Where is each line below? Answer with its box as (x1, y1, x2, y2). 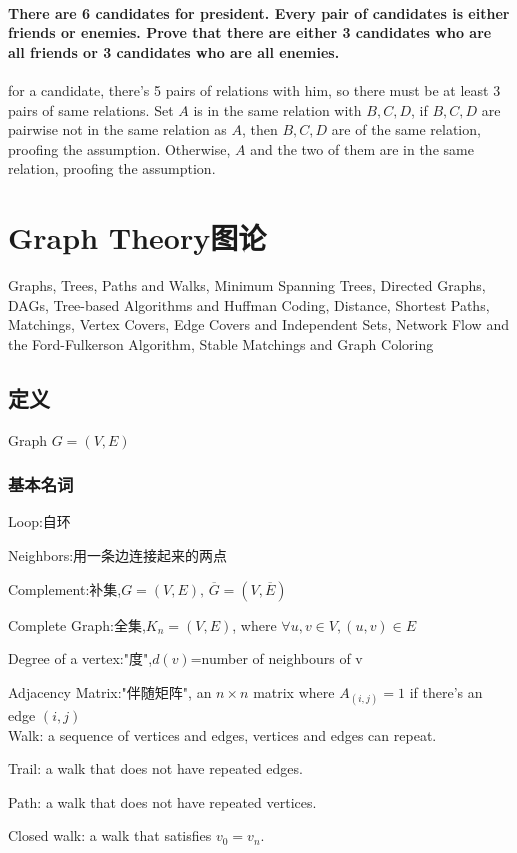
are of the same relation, (331, 119, 481, 140)
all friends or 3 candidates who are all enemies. (8, 41, 340, 62)
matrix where (253, 681, 335, 702)
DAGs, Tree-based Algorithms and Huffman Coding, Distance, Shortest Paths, (8, 294, 490, 315)
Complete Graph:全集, (8, 614, 146, 635)
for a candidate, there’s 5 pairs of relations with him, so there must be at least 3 (8, 79, 501, 100)
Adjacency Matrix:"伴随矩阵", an (8, 681, 212, 702)
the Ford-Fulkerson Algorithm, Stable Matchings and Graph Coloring (8, 333, 434, 354)
